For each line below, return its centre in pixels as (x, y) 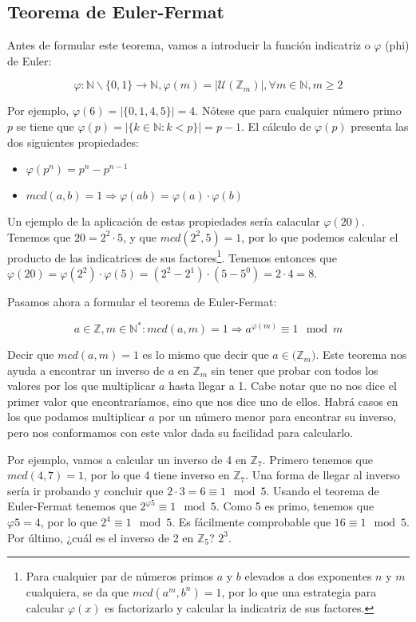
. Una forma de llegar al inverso (323, 475)
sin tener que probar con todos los (295, 370)
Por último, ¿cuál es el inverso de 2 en (101, 537)
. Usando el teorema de (323, 490)
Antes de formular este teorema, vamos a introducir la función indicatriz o (189, 45)
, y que (139, 236)
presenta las (380, 126)
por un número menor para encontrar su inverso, (277, 417)
